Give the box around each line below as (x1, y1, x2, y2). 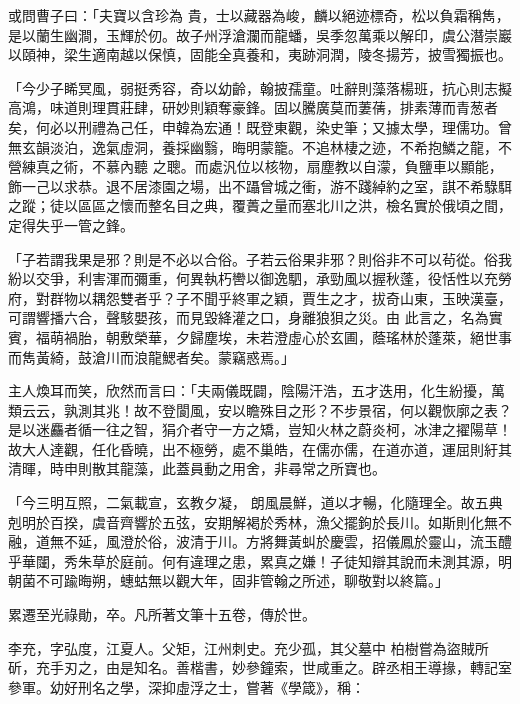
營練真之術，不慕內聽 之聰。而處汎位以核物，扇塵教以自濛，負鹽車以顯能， (8, 156, 503, 177)
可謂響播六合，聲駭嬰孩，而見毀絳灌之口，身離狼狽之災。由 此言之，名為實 (8, 307, 503, 328)
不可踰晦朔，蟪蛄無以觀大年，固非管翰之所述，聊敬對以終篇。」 (35, 570, 449, 591)
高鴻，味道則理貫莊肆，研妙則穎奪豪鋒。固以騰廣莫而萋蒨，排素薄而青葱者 (8, 97, 498, 118)
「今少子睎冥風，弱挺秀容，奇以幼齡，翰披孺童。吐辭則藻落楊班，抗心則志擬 (8, 77, 512, 98)
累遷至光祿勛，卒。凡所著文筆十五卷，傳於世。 (8, 604, 316, 625)
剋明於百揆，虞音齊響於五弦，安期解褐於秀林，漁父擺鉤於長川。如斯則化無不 (8, 511, 512, 532)
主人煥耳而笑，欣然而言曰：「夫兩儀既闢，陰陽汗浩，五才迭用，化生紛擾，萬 (8, 380, 505, 401)
